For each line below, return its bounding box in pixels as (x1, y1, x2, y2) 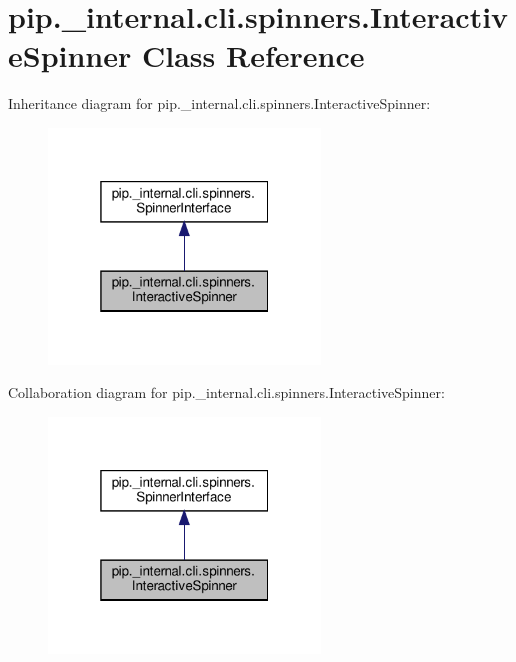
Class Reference (142, 35, 365, 76)
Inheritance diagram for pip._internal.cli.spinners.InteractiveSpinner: (8, 93, 431, 114)
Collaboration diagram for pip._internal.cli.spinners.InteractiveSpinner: (8, 382, 445, 403)
